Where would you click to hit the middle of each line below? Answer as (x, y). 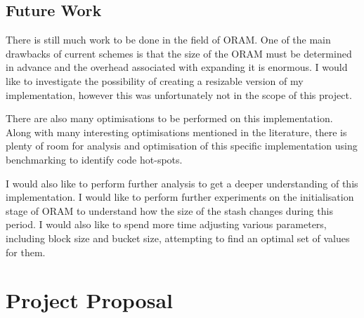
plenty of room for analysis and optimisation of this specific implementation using (182, 146)
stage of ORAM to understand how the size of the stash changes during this (169, 210)
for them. (26, 252)
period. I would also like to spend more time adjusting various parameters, (166, 224)
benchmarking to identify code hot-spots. (94, 159)
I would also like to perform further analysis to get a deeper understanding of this (182, 183)
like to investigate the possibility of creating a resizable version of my (155, 80)
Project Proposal (89, 300)
